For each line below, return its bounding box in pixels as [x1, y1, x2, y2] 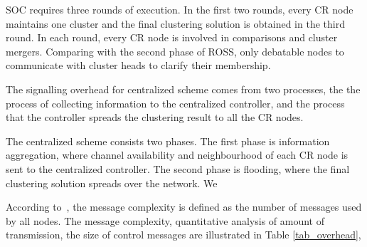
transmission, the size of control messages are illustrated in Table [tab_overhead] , [6, 227, 361, 242]
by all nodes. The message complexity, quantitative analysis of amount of [6, 213, 324, 228]
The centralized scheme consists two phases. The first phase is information [6, 133, 330, 148]
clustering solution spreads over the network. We [6, 175, 218, 190]
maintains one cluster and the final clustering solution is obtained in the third [6, 16, 345, 31]
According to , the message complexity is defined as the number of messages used [6, 199, 362, 214]
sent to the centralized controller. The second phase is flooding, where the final [6, 161, 350, 176]
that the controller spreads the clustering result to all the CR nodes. [6, 110, 304, 125]
